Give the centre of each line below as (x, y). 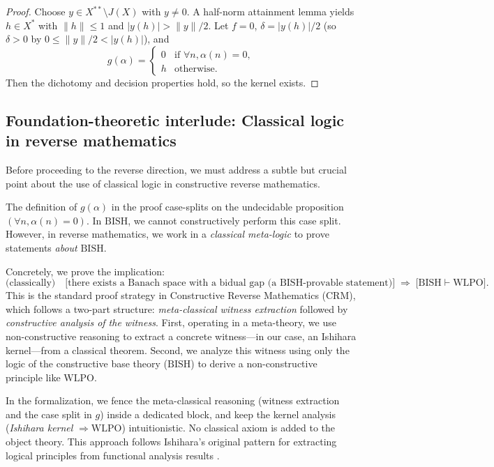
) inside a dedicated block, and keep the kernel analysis (218, 414)
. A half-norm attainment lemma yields (270, 11)
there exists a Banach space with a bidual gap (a (172, 283)
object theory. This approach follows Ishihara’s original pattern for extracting (171, 442)
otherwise (195, 69)
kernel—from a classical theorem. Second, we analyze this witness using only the (178, 350)
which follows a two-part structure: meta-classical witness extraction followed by (177, 308)
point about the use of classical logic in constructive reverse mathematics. (163, 183)
